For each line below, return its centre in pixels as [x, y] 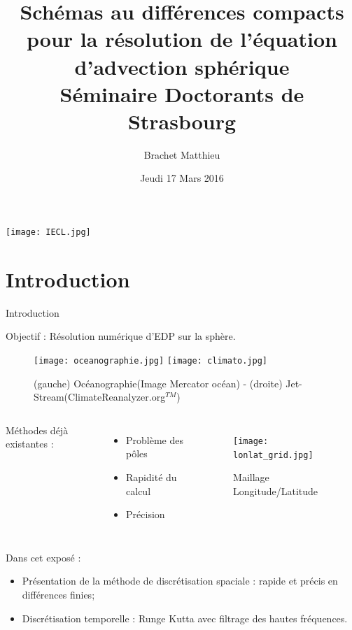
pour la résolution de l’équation [182, 39]
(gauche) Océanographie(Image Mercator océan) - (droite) [158, 383]
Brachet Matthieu [182, 154]
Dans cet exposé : [43, 557]
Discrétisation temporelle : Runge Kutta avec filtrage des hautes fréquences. [185, 618]
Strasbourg [182, 121]
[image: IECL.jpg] [48, 232]
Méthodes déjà [37, 430]
